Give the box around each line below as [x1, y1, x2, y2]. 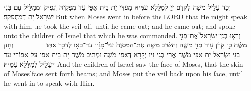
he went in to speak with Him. [4, 77, 95, 88]
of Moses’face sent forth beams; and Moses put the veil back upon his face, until [4, 68, 243, 78]
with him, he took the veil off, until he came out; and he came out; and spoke [4, 21, 235, 31]
